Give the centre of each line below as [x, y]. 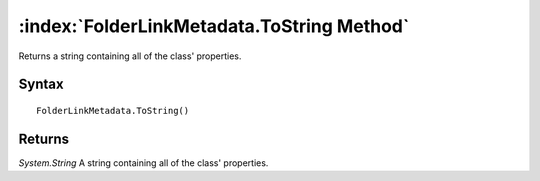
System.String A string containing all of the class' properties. [143, 162]
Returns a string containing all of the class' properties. [130, 56]
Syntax [41, 84]
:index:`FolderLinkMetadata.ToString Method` [214, 26]
